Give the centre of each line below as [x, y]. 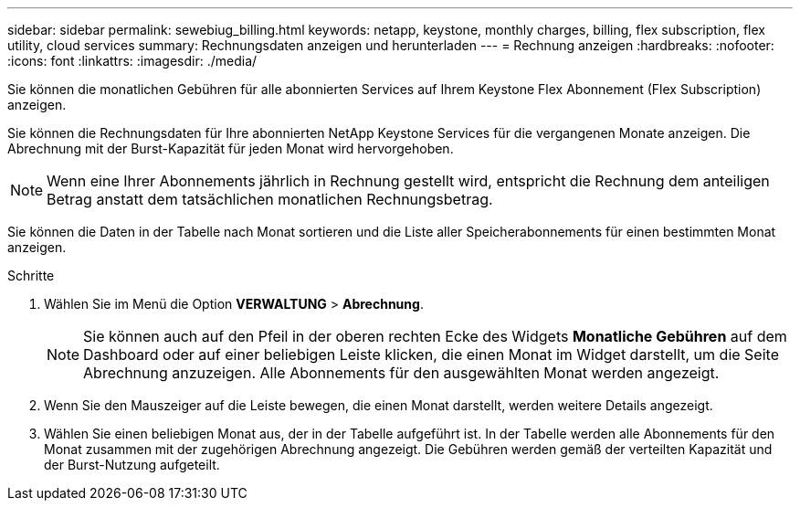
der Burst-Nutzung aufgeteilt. [132, 465]
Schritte [31, 275]
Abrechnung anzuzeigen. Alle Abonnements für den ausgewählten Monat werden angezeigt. [401, 373]
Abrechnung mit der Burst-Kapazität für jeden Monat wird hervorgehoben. [231, 148]
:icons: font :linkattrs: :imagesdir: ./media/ [132, 61]
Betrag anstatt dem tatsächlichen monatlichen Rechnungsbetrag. [270, 199]
